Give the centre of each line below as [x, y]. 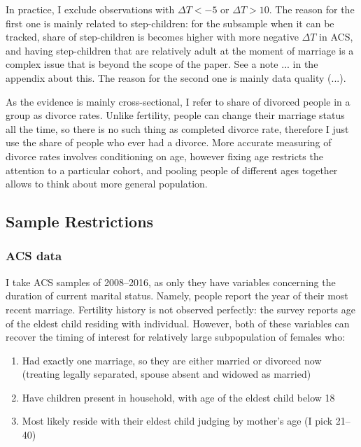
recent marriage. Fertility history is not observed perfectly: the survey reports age [180, 309]
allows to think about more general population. [107, 184]
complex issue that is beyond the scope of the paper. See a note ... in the [162, 64]
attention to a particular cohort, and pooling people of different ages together [172, 170]
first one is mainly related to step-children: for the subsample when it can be [170, 23]
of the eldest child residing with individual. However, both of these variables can [178, 323]
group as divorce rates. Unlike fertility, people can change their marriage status [175, 115]
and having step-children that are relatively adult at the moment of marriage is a [180, 50]
